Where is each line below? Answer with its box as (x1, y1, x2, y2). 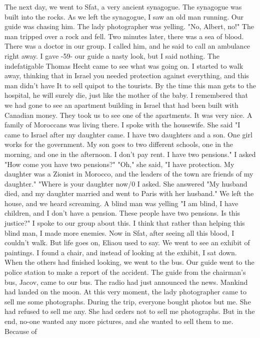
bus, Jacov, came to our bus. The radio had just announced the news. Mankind (4, 276, 248, 287)
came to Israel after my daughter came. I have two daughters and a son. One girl (4, 129, 252, 139)
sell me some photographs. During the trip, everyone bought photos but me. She (4, 296, 251, 306)
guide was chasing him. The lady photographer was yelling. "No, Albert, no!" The (4, 21, 254, 32)
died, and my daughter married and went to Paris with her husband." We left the (4, 188, 254, 199)
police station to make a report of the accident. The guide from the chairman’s (4, 267, 246, 277)
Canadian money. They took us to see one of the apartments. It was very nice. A (4, 109, 252, 120)
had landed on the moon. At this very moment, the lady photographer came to (4, 286, 246, 297)
